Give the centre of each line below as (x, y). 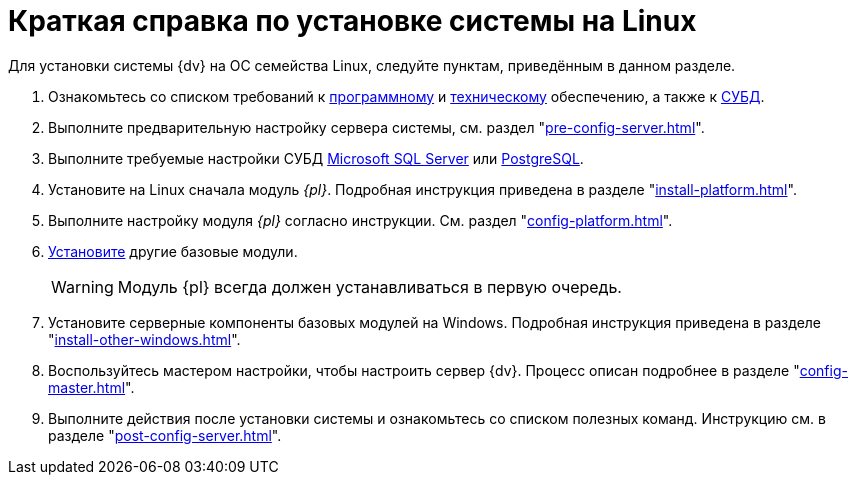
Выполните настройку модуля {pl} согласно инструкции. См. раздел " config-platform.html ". (360, 220)
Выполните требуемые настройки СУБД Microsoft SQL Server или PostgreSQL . (316, 158)
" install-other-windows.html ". (144, 339)
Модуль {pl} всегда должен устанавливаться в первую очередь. (369, 286)
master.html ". (91, 387)
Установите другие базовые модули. (173, 251)
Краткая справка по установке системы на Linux (352, 21)
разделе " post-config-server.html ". (165, 435)
